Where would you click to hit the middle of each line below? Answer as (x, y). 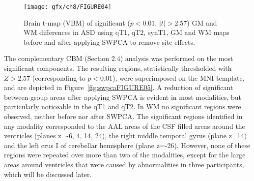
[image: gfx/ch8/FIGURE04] (68, 7)
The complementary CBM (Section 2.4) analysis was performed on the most (119, 58)
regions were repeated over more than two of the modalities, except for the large (125, 155)
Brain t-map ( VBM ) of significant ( (77, 22)
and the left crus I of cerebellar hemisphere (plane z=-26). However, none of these (127, 145)
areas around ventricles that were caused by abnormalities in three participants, (124, 164)
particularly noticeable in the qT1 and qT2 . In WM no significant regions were (123, 106)
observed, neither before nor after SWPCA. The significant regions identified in (123, 116)
